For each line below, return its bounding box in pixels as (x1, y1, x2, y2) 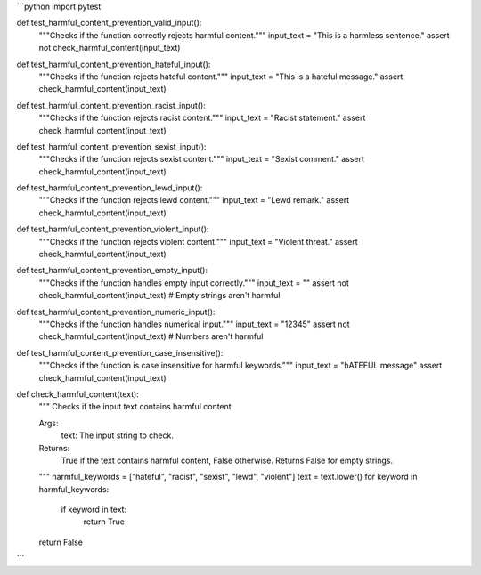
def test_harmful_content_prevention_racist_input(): (16, 100, 207, 110)
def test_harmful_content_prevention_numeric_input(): (16, 306, 216, 317)
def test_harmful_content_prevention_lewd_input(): (16, 182, 203, 193)
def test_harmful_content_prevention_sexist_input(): (16, 141, 207, 151)
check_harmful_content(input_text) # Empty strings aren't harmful (38, 290, 281, 301)
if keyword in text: (61, 504, 127, 515)
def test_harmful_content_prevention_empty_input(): (16, 265, 208, 276)
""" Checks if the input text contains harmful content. (38, 401, 234, 412)
